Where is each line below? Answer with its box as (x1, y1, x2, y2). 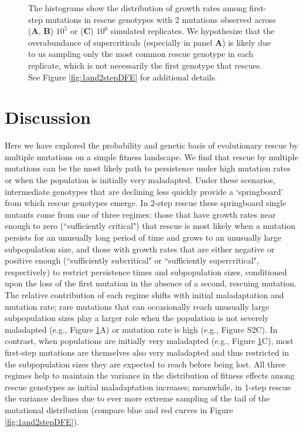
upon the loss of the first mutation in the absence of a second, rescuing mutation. (5, 277, 297, 289)
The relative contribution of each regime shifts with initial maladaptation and (5, 289, 284, 301)
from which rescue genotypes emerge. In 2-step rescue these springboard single (5, 197, 287, 209)
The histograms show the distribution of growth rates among (28, 2, 247, 14)
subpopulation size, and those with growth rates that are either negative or (5, 242, 275, 255)
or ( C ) (70, 25, 94, 37)
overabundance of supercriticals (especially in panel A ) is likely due (28, 36, 271, 48)
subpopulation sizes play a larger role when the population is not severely (5, 312, 269, 324)
